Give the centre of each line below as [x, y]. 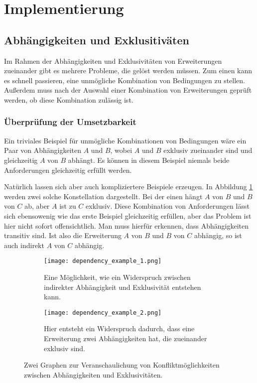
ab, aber [37, 206]
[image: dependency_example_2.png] [103, 313]
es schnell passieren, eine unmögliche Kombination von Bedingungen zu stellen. [125, 80]
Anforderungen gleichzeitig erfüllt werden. [68, 170]
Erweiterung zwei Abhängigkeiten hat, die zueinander [126, 338]
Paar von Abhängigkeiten [43, 150]
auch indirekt [24, 245]
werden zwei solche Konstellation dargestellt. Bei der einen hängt [103, 196]
